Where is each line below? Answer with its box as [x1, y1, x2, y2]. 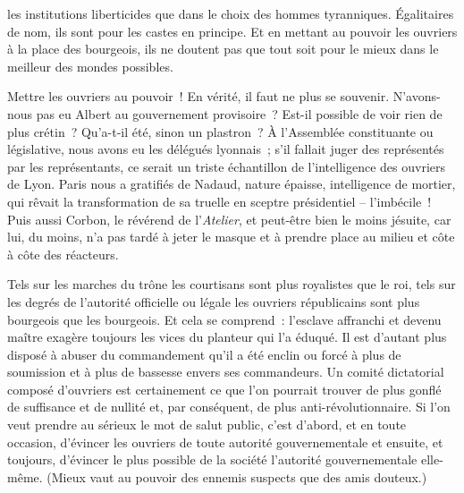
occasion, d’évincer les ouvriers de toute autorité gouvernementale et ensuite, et [7, 432, 443, 451]
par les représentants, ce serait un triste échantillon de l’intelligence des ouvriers [7, 157, 445, 175]
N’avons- [392, 87, 441, 106]
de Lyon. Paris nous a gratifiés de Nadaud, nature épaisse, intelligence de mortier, [7, 174, 456, 193]
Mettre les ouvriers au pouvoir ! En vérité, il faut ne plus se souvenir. [7, 87, 390, 106]
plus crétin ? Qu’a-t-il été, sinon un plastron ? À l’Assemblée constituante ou [7, 122, 434, 140]
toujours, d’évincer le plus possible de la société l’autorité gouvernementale [7, 450, 418, 469]
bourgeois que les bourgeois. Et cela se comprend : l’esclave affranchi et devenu [7, 310, 442, 328]
